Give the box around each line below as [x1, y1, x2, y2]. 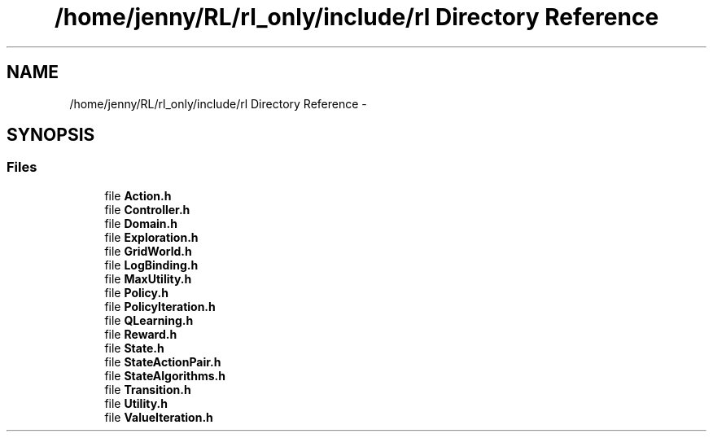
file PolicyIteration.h [104, 299, 216, 313]
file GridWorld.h [104, 243, 192, 258]
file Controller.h [104, 202, 190, 217]
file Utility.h [104, 396, 168, 410]
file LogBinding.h [104, 257, 199, 272]
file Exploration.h [104, 230, 199, 244]
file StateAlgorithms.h [104, 368, 225, 383]
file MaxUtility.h [104, 271, 192, 286]
